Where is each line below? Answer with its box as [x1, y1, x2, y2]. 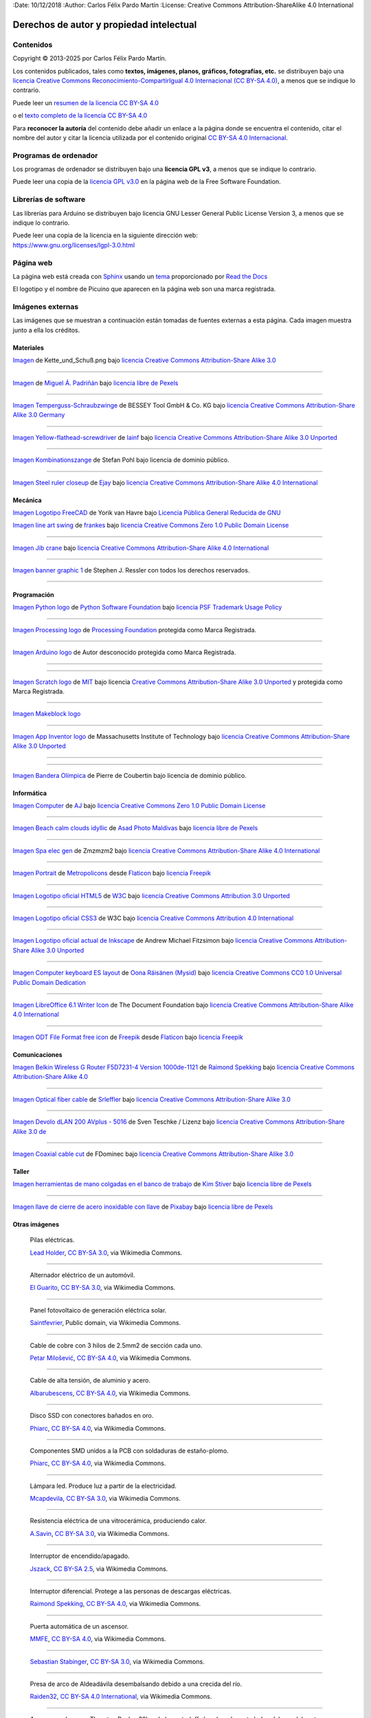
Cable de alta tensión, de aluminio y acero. [30, 1376, 151, 1385]
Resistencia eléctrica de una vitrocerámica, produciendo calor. [30, 1517, 207, 1525]
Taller [12, 1168, 30, 1176]
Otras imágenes [12, 1220, 60, 1228]
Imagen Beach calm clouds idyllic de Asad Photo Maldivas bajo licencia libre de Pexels [12, 824, 258, 832]
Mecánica [12, 495, 42, 504]
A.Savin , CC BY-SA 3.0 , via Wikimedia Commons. [30, 1529, 170, 1537]
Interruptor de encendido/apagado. [30, 1552, 130, 1560]
